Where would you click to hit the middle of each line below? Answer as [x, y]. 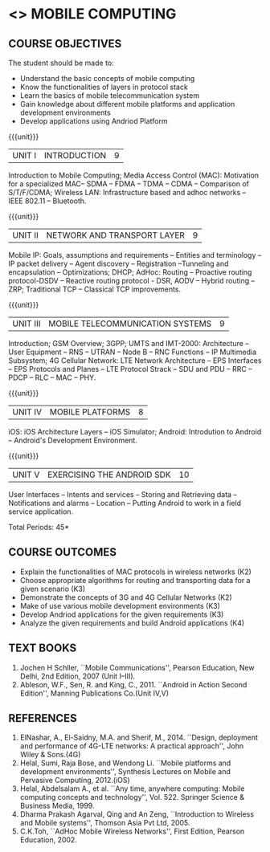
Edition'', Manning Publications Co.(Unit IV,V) [94, 693]
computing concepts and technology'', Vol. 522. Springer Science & [132, 797]
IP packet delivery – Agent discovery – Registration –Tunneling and [119, 263]
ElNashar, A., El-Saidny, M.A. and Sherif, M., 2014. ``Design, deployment [139, 738]
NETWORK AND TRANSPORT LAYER [115, 235]
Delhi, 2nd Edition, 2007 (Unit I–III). [78, 676]
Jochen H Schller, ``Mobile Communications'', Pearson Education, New [137, 667]
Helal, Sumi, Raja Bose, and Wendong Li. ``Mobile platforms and [125, 763]
